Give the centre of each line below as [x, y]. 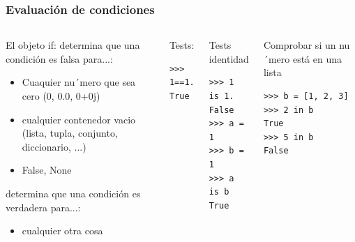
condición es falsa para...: [59, 58]
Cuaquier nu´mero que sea [79, 82]
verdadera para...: [43, 207]
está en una [317, 58]
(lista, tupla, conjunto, [70, 133]
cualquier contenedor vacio [79, 119]
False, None [47, 170]
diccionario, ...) [54, 146]
